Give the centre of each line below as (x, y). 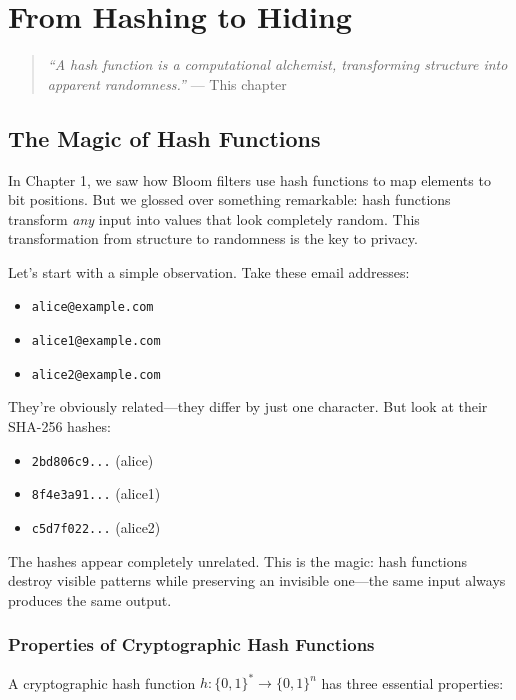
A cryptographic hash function (102, 682)
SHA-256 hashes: (59, 426)
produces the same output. (90, 599)
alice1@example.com (96, 341)
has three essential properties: (412, 682)
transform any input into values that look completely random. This (214, 218)
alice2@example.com (96, 374)
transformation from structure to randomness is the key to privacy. (213, 238)
